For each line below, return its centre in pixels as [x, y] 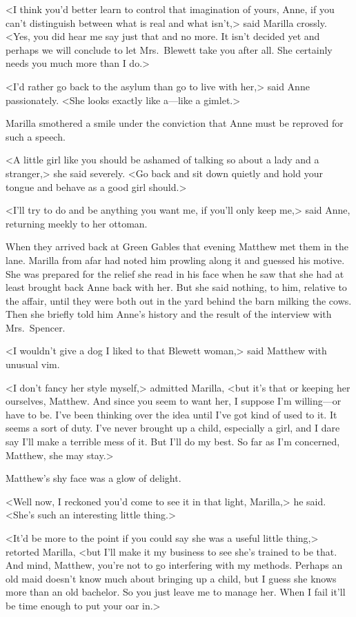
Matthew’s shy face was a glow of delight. [93, 478]
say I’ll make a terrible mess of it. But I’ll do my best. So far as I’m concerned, [173, 442]
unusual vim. [33, 364]
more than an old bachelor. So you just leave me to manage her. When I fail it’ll [176, 592]
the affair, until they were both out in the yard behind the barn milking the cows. [179, 300]
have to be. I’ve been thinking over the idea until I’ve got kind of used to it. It [171, 414]
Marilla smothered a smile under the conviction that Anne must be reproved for [175, 123]
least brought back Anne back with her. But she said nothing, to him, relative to [176, 287]
